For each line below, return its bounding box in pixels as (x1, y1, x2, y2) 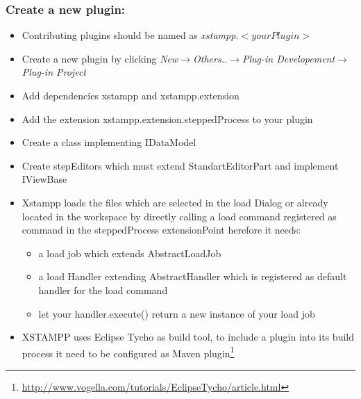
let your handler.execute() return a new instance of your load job (38, 306, 315, 320)
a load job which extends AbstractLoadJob (38, 245, 221, 260)
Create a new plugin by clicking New (22, 51, 178, 65)
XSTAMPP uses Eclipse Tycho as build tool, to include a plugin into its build (22, 329, 354, 344)
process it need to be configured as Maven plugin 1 (22, 343, 235, 360)
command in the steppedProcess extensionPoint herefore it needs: (22, 222, 301, 237)
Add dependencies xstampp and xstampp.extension (22, 88, 240, 102)
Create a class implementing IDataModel (22, 135, 196, 149)
